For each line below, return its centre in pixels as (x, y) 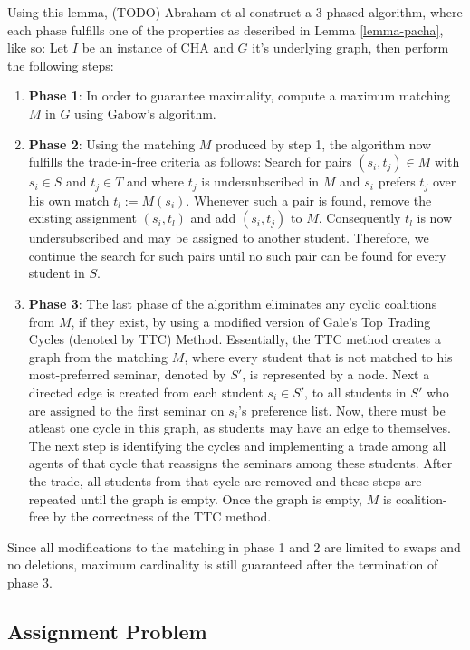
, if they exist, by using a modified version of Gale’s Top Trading (251, 321)
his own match (69, 200)
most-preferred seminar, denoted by (127, 374)
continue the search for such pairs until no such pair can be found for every (237, 255)
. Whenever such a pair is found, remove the (309, 200)
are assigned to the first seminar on (126, 410)
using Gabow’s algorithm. (145, 113)
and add (213, 218)
